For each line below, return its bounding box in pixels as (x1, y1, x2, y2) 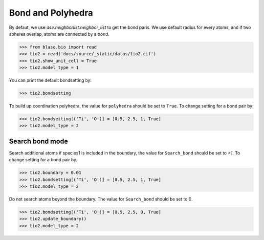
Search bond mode (9, 137, 68, 145)
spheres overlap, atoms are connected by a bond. (9, 31, 110, 37)
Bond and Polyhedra (9, 7, 93, 18)
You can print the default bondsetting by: (9, 77, 92, 83)
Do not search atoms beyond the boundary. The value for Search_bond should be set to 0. (9, 196, 193, 202)
